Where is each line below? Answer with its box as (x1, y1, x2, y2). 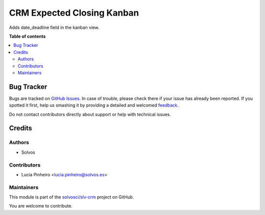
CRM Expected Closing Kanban (9, 7, 139, 18)
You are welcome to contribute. (9, 203, 73, 209)
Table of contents (9, 33, 46, 39)
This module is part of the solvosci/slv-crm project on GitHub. (9, 194, 134, 200)
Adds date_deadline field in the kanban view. (9, 24, 100, 30)
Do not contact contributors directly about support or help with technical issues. (9, 111, 171, 117)
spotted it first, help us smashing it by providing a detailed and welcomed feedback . (9, 102, 179, 108)
